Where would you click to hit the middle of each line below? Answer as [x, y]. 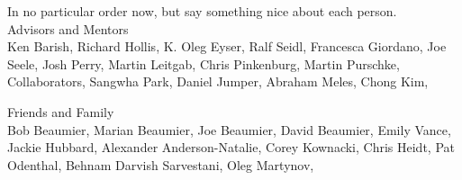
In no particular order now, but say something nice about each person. [202, 11]
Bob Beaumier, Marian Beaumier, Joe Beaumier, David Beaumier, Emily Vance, [229, 129]
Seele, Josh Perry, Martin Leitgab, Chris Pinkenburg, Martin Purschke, [204, 63]
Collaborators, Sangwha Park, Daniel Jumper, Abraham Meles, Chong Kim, [218, 81]
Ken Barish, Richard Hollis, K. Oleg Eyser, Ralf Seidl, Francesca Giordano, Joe [227, 46]
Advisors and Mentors [68, 28]
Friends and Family [61, 111]
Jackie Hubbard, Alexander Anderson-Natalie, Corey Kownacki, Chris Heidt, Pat [231, 147]
